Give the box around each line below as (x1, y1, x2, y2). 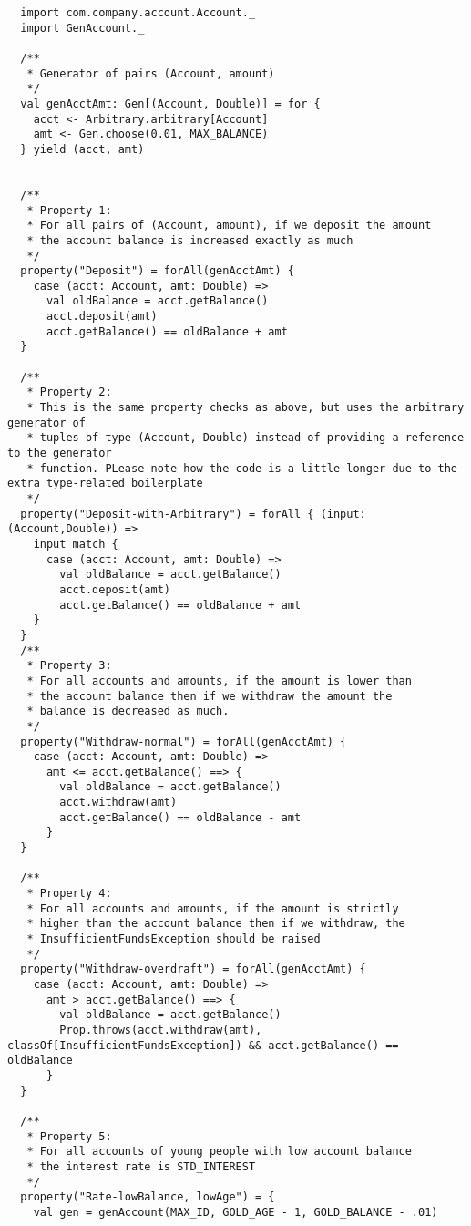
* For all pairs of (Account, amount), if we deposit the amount (26, 219, 432, 232)
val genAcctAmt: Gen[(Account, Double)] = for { (20, 97, 321, 110)
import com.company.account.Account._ (20, 6, 256, 19)
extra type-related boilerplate (7, 477, 203, 490)
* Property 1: (26, 203, 112, 217)
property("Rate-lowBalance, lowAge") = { (20, 1190, 275, 1204)
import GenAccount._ (20, 21, 145, 35)
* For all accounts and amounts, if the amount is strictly (26, 901, 399, 915)
